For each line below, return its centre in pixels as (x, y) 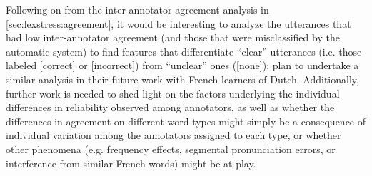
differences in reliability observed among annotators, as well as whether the (170, 107)
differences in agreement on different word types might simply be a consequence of (186, 121)
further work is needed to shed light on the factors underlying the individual (173, 93)
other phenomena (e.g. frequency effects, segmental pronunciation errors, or (171, 149)
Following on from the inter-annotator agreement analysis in (137, 9)
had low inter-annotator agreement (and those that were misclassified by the (173, 37)
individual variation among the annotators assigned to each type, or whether (174, 135)
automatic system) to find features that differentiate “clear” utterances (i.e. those (184, 51)
